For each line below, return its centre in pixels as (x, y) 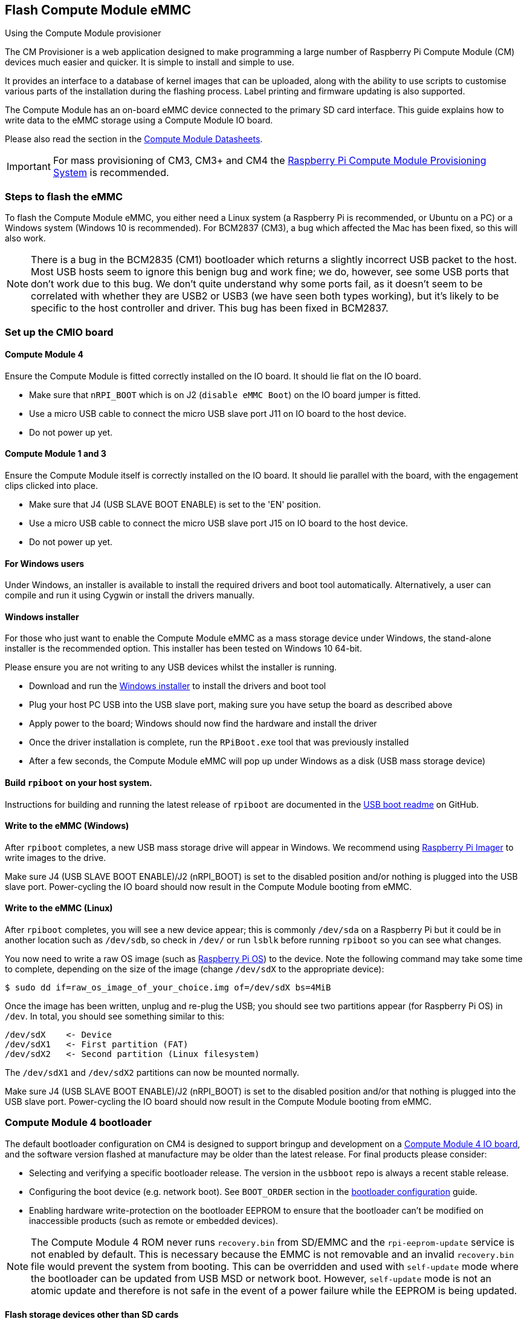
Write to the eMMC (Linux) (59, 908)
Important (29, 167)
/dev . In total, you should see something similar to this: (115, 1016)
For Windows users (45, 563)
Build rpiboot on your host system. (79, 783)
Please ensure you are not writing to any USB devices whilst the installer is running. (171, 667)
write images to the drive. (56, 857)
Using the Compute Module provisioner (83, 33)
